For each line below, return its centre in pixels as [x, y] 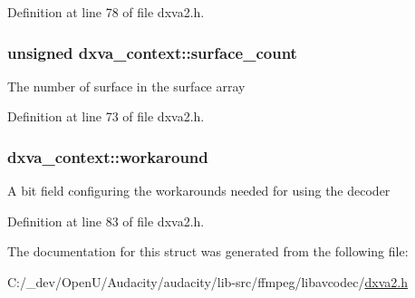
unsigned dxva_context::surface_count [152, 52]
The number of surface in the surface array [126, 86]
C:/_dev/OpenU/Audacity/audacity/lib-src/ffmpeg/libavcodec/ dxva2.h [207, 282]
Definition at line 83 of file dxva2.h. [106, 221]
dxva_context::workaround [108, 156]
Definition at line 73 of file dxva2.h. [106, 116]
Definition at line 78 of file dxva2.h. [106, 12]
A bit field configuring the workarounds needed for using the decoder [199, 191]
